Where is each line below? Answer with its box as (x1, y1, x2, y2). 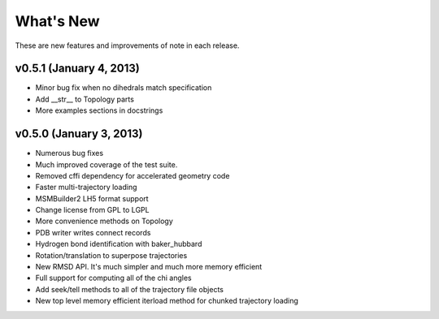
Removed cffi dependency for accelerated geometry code (35, 170, 230, 180)
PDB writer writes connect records (35, 227, 151, 237)
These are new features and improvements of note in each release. (15, 41, 240, 50)
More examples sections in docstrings (35, 106, 163, 115)
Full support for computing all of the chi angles (35, 273, 192, 283)
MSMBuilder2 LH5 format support (35, 193, 150, 203)
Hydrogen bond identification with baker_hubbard (35, 239, 202, 249)
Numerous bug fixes (35, 149, 104, 158)
